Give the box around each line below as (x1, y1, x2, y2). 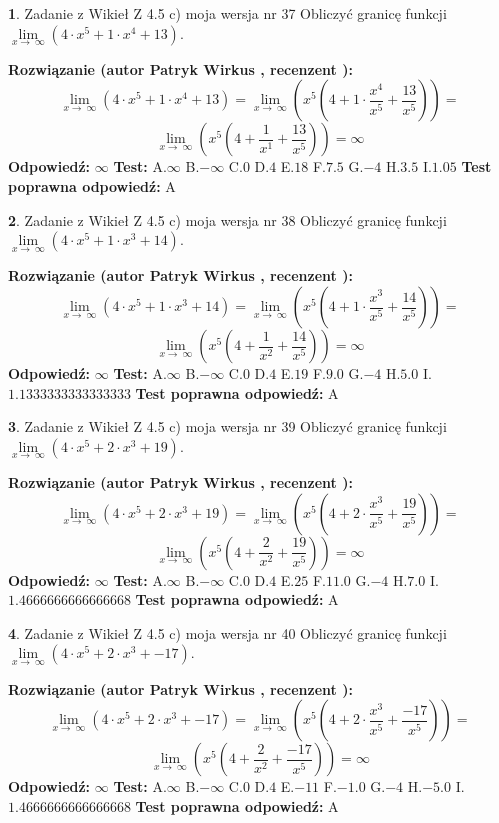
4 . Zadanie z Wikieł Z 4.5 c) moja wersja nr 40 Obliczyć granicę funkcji (8, 622, 447, 643)
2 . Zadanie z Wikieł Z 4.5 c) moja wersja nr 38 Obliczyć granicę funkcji (8, 209, 447, 230)
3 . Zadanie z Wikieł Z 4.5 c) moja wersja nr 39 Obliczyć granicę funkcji (8, 416, 447, 437)
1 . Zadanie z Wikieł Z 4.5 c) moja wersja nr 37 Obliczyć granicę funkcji (8, 3, 447, 23)
